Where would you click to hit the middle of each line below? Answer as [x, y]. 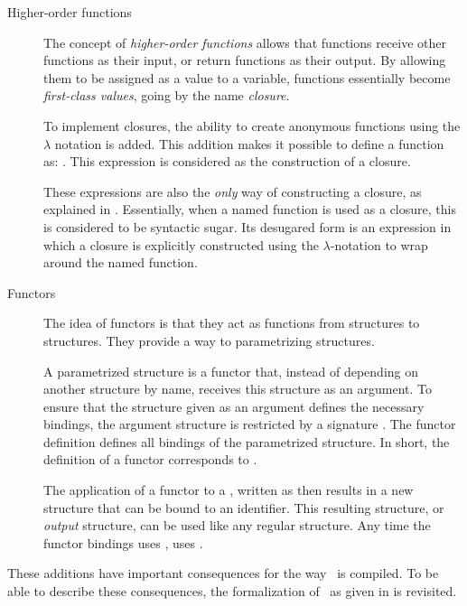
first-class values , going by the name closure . [167, 95]
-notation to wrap [379, 244]
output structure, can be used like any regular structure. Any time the [237, 525]
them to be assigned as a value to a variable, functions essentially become [247, 77]
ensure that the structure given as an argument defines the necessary [234, 406]
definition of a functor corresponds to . [150, 459]
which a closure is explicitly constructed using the [181, 244]
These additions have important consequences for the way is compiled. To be [223, 573]
